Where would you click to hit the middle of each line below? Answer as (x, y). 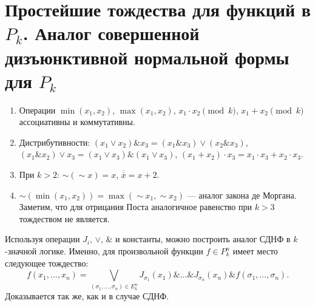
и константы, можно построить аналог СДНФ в (203, 239)
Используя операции (42, 239)
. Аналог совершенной (111, 33)
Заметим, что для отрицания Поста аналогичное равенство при (135, 207)
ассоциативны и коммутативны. (77, 122)
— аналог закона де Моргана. (242, 195)
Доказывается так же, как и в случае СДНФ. (87, 296)
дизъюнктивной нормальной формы (147, 57)
